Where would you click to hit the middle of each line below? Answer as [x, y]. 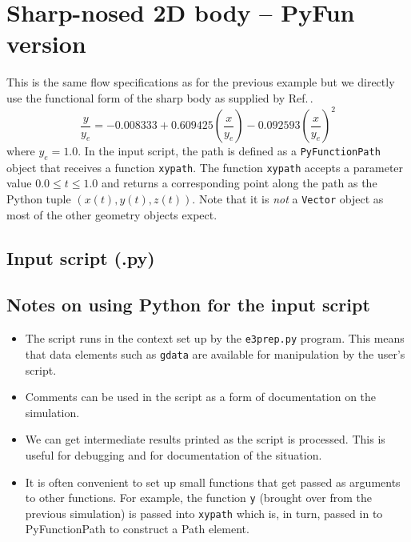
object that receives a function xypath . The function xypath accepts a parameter [205, 167]
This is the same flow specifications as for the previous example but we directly [201, 82]
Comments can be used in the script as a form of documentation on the [201, 397]
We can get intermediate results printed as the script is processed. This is [205, 439]
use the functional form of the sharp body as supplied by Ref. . [160, 97]
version [46, 44]
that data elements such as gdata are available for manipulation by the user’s [215, 353]
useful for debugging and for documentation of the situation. [174, 454]
